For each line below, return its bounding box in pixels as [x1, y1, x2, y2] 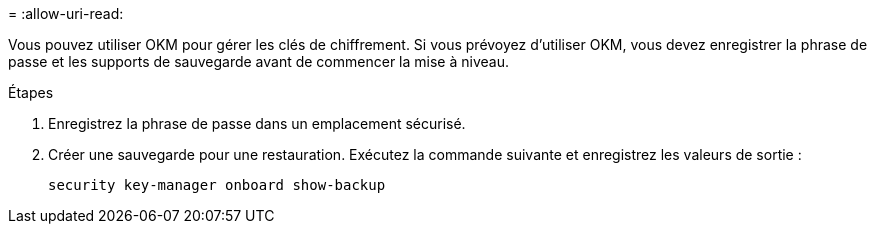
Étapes [8, 84, 54, 101]
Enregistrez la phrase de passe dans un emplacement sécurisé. [48, 115, 466, 132]
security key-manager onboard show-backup [48, 177, 386, 193]
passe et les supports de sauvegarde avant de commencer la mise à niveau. [8, 53, 509, 70]
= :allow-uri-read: [8, 5, 124, 22]
